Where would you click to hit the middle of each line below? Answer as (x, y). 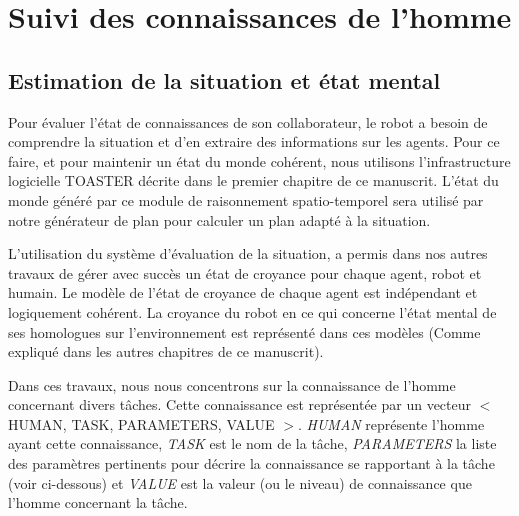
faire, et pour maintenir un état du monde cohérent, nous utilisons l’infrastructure (259, 160)
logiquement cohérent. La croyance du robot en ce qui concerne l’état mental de (252, 311)
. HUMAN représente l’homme (391, 423)
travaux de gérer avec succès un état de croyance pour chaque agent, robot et (245, 272)
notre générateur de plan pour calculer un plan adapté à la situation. (219, 219)
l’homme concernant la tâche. (98, 502)
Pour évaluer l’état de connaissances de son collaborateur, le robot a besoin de (248, 121)
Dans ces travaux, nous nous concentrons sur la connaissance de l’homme (232, 384)
